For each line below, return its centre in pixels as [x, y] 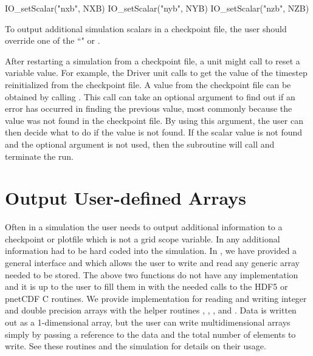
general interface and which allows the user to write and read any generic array [152, 263]
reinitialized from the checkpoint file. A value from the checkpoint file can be [148, 84]
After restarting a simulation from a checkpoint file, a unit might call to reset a [153, 60]
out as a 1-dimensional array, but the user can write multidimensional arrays [148, 322]
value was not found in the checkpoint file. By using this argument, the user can [154, 120]
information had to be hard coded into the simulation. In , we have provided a [151, 251]
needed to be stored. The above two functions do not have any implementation [152, 274]
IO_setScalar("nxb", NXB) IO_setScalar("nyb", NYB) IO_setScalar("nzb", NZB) [157, 8]
